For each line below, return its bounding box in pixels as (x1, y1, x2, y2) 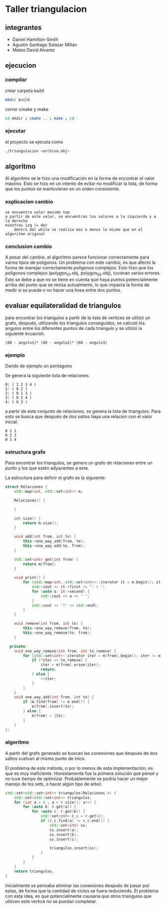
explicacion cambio (5, 198, 54, 205)
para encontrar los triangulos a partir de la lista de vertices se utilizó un (5, 315, 151, 321)
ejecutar (5, 128, 26, 135)
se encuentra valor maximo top (5, 210, 70, 215)
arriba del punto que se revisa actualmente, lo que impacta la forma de (5, 282, 150, 288)
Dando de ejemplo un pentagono (5, 363, 72, 369)
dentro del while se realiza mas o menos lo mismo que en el (14, 227, 143, 232)
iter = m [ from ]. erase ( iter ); (40, 662, 101, 667)
